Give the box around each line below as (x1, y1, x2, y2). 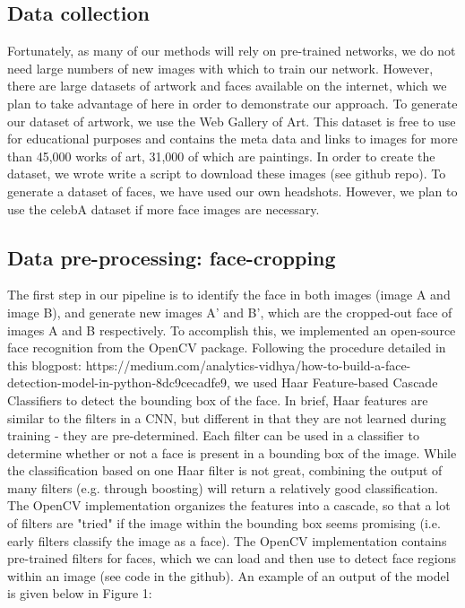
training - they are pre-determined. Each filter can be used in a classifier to (7, 426, 419, 445)
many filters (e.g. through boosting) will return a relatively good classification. (7, 478, 438, 497)
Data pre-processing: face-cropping (7, 243, 336, 271)
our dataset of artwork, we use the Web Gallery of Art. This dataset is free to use (7, 111, 456, 130)
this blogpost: (7, 355, 82, 374)
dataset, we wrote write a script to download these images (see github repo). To (7, 164, 446, 183)
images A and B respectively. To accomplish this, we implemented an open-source (7, 320, 456, 339)
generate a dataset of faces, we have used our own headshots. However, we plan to (7, 181, 458, 200)
